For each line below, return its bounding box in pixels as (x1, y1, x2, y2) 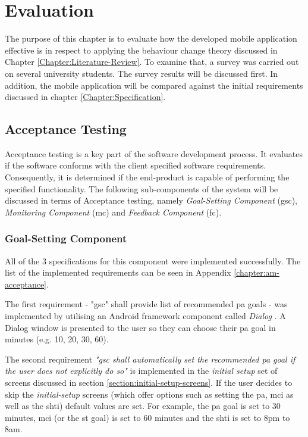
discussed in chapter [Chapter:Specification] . (5, 90, 166, 103)
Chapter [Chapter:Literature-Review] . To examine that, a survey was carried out (5, 55, 299, 68)
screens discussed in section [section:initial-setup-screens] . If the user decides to (5, 376, 293, 389)
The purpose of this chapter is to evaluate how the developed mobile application (5, 32, 297, 45)
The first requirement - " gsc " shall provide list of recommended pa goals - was (5, 298, 288, 310)
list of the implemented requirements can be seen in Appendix (5, 266, 231, 279)
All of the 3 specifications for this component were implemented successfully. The (5, 254, 301, 267)
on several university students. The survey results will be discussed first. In (5, 67, 278, 79)
